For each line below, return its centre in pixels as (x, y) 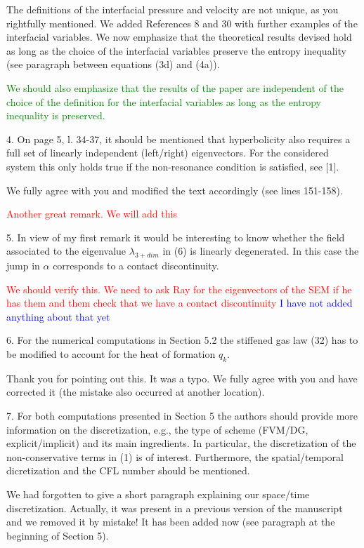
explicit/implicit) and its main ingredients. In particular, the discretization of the (181, 443)
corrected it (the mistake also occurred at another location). (136, 392)
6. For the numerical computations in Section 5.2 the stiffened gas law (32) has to (182, 340)
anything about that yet (58, 316)
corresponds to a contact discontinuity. (136, 266)
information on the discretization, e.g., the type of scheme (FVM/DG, (157, 429)
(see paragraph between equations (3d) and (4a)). (113, 64)
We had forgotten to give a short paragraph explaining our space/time (158, 494)
